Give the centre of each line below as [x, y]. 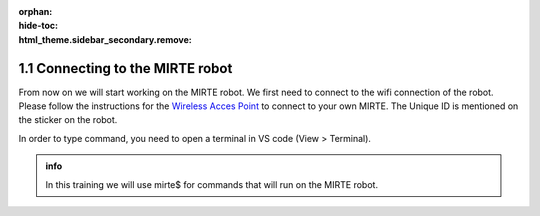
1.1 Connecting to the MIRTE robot [125, 68]
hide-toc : [38, 26]
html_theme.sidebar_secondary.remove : [105, 39]
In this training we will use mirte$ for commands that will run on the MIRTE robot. [212, 184]
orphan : [35, 11]
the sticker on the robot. [68, 120]
